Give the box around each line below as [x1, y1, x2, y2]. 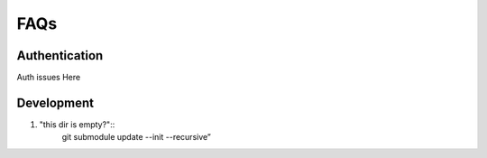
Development [16, 95, 95, 110]
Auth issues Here [16, 72, 81, 83]
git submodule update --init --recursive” [61, 132, 211, 143]
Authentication [16, 48, 104, 63]
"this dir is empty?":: [39, 118, 115, 130]
